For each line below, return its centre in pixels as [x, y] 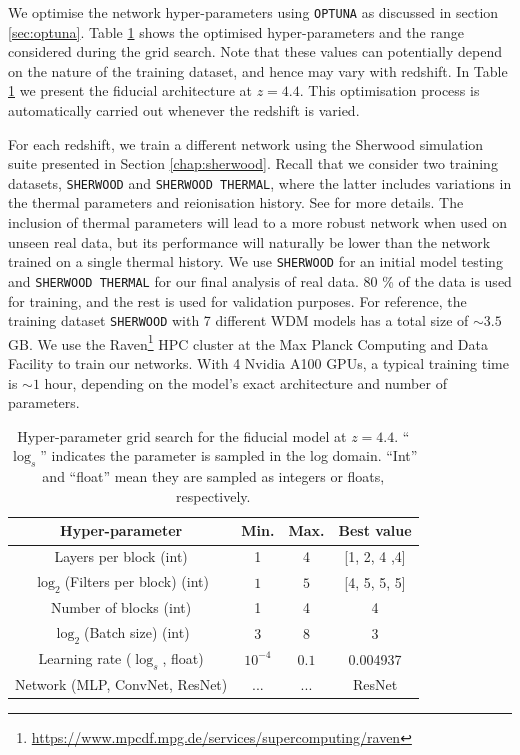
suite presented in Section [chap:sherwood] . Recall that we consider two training [253, 163]
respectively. [213, 495]
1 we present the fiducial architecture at [130, 90]
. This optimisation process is [389, 90]
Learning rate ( [85, 658]
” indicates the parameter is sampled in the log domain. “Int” [229, 455]
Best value [375, 530]
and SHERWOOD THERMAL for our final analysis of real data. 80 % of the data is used [260, 280]
